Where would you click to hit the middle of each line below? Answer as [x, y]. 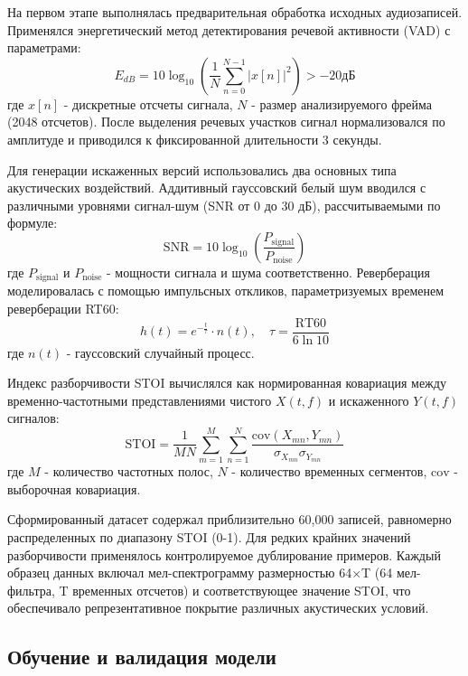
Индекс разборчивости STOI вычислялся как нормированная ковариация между [227, 383]
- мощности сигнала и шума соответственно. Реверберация [268, 272]
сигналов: [33, 418]
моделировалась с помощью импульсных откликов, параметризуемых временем [226, 291]
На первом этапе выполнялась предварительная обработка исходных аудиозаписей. [235, 12]
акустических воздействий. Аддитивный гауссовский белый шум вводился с [217, 188]
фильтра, [31, 590]
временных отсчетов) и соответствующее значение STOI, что [242, 590]
